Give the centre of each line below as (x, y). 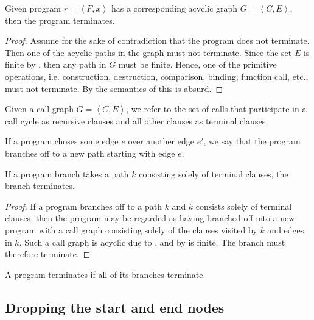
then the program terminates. (60, 20)
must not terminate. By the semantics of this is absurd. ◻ (114, 88)
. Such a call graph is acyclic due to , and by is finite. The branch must (152, 242)
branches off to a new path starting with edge (90, 153)
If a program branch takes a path (67, 173)
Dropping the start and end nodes (115, 307)
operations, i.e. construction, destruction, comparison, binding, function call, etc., (157, 76)
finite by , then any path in (56, 64)
